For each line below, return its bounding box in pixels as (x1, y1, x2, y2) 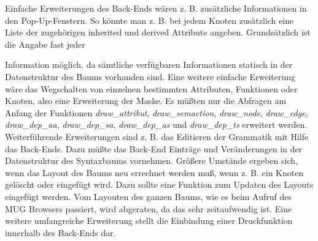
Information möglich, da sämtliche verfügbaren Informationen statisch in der (5, 58, 293, 71)
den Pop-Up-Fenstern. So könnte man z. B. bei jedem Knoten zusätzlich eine (5, 13, 294, 26)
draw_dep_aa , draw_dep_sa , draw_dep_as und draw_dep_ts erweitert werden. (5, 118, 308, 131)
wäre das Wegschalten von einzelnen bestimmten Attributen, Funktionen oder (5, 82, 298, 95)
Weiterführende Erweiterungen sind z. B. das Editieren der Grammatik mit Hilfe (5, 130, 309, 143)
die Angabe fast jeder (5, 37, 85, 50)
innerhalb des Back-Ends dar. (5, 226, 116, 239)
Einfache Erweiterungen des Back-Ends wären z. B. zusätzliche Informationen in (5, 2, 307, 14)
